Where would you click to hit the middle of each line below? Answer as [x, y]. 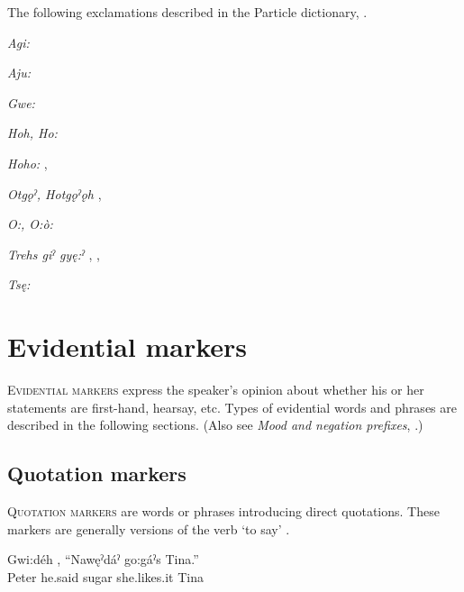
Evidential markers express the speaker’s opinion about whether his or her [216, 390]
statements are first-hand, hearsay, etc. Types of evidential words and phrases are [232, 407]
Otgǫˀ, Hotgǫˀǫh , [55, 193]
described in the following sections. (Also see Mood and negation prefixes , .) [215, 425]
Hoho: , [27, 163]
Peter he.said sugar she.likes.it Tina [105, 576]
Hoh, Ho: [32, 133]
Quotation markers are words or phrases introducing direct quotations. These [223, 511]
